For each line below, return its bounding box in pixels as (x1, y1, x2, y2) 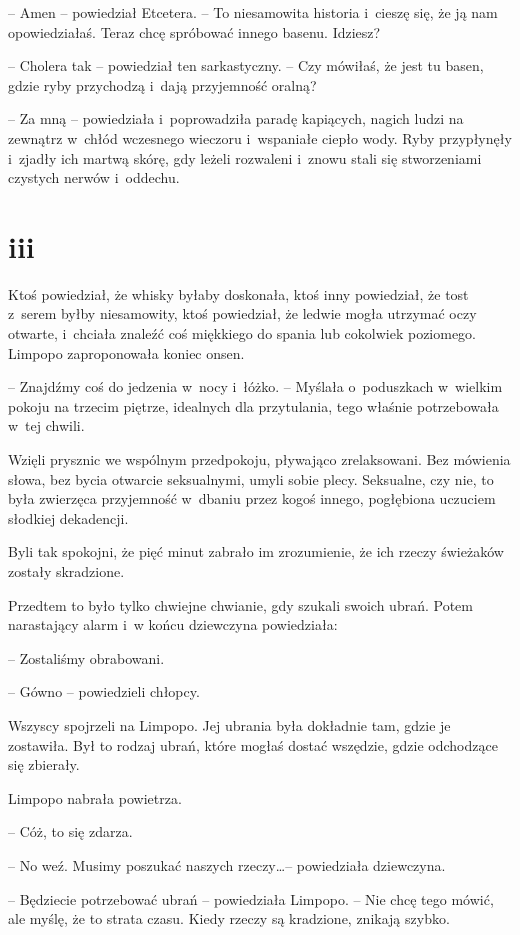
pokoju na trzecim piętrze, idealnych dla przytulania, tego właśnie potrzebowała (8, 395, 499, 416)
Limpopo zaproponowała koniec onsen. (8, 342, 245, 363)
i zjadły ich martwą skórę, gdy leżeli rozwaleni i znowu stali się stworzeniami (8, 147, 482, 168)
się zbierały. (8, 754, 80, 775)
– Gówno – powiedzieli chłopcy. (8, 681, 200, 702)
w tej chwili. (8, 415, 85, 436)
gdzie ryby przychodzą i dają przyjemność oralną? (8, 74, 317, 95)
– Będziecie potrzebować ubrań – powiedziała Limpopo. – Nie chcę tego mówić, (8, 888, 494, 909)
